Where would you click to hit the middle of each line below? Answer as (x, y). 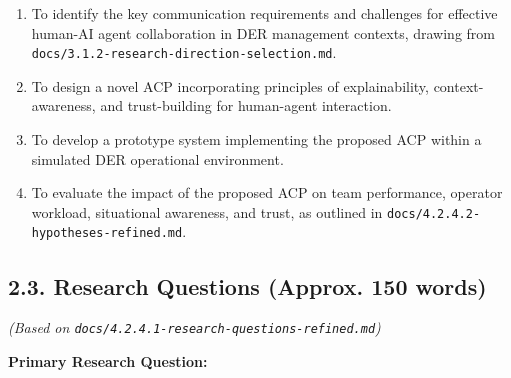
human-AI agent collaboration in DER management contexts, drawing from (263, 32)
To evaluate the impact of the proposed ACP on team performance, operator (267, 192)
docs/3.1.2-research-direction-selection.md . (184, 52)
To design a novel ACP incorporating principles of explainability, (230, 85)
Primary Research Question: (108, 360)
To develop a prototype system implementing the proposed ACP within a (256, 139)
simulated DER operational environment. (157, 158)
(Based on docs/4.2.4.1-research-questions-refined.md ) (194, 327)
